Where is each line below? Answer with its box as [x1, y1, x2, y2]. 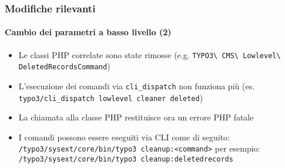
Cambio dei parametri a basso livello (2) [5, 26, 172, 38]
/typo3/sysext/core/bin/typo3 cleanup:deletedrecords [18, 155, 233, 164]
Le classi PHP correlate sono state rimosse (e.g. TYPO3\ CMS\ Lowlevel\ [18, 48, 281, 61]
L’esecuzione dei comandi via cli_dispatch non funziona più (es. [18, 79, 255, 92]
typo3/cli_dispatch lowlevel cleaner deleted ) [18, 91, 203, 103]
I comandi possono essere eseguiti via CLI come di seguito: [18, 130, 230, 143]
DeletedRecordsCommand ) [18, 60, 110, 72]
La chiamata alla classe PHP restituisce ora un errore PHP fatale [18, 111, 254, 123]
